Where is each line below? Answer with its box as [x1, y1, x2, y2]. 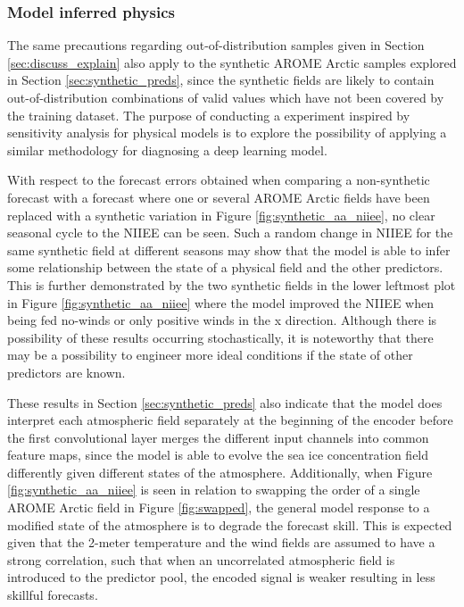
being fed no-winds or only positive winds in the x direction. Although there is [7, 311, 437, 329]
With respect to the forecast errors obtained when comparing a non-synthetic [7, 170, 430, 189]
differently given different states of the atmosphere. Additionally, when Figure [7, 462, 433, 481]
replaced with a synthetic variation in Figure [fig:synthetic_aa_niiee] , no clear [7, 205, 435, 224]
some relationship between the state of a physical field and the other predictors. [7, 258, 443, 277]
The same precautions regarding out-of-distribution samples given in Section [7, 36, 425, 54]
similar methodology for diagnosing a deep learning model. [7, 140, 327, 159]
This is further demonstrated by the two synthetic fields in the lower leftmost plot [7, 275, 456, 294]
